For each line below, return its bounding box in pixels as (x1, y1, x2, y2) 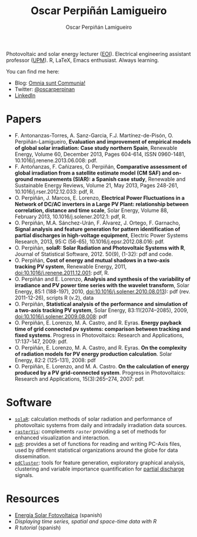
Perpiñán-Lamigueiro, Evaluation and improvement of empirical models (14, 138, 191, 145)
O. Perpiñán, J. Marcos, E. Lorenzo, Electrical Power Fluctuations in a (14, 194, 185, 201)
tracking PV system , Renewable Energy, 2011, (14, 263, 127, 270)
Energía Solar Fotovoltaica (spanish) (14, 511, 102, 518)
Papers (6, 113, 42, 126)
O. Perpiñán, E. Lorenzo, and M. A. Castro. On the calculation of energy (14, 363, 189, 370)
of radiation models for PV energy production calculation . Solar (14, 350, 172, 357)
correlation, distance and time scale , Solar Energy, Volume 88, (14, 207, 169, 214)
